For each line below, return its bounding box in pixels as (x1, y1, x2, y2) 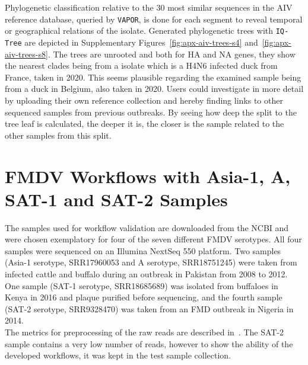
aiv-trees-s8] (5, 47, 48, 60)
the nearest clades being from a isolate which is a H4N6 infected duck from (5, 59, 278, 72)
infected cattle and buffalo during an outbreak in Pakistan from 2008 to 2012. (5, 268, 288, 280)
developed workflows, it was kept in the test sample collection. (5, 349, 231, 361)
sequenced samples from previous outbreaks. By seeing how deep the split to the (5, 105, 297, 118)
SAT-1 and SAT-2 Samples (5, 187, 228, 211)
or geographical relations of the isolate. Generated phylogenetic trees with (5, 24, 274, 37)
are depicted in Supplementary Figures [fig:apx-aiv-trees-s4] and (24, 36, 258, 48)
